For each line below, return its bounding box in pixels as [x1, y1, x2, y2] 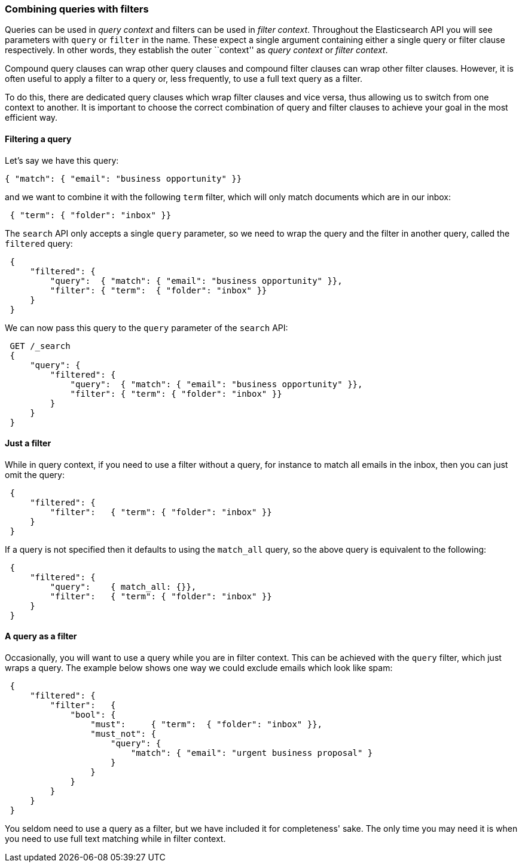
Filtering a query [5, 133, 72, 144]
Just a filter [5, 438, 51, 449]
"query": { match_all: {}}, [50, 581, 197, 592]
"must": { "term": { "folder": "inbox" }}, [90, 719, 323, 730]
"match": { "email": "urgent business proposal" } [130, 748, 373, 758]
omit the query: [5, 469, 65, 480]
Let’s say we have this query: [5, 155, 119, 166]
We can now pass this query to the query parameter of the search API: [5, 322, 288, 333]
